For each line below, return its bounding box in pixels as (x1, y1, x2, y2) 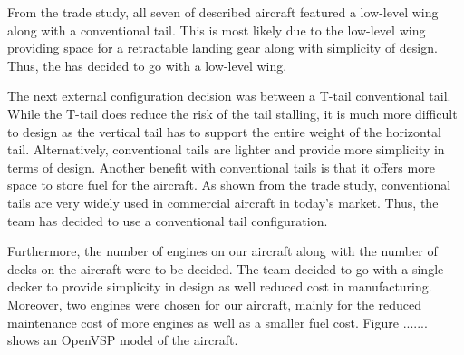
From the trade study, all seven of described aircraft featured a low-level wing (7, 3, 439, 21)
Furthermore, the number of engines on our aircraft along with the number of (7, 242, 438, 261)
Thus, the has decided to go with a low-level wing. (7, 55, 287, 74)
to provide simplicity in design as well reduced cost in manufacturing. (46, 277, 432, 296)
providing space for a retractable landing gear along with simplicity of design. (7, 38, 438, 57)
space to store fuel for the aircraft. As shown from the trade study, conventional (7, 175, 451, 194)
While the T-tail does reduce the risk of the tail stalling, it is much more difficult (7, 104, 458, 123)
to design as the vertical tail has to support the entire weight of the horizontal (7, 122, 441, 141)
